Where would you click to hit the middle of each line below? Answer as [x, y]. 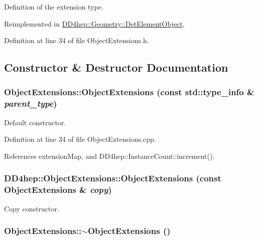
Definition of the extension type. [54, 7]
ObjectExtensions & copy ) [58, 190]
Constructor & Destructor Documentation [116, 67]
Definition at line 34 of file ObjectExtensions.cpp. [80, 139]
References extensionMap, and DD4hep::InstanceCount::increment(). [109, 156]
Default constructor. [35, 122]
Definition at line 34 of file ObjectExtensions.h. [77, 40]
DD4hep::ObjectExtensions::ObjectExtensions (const [113, 178]
